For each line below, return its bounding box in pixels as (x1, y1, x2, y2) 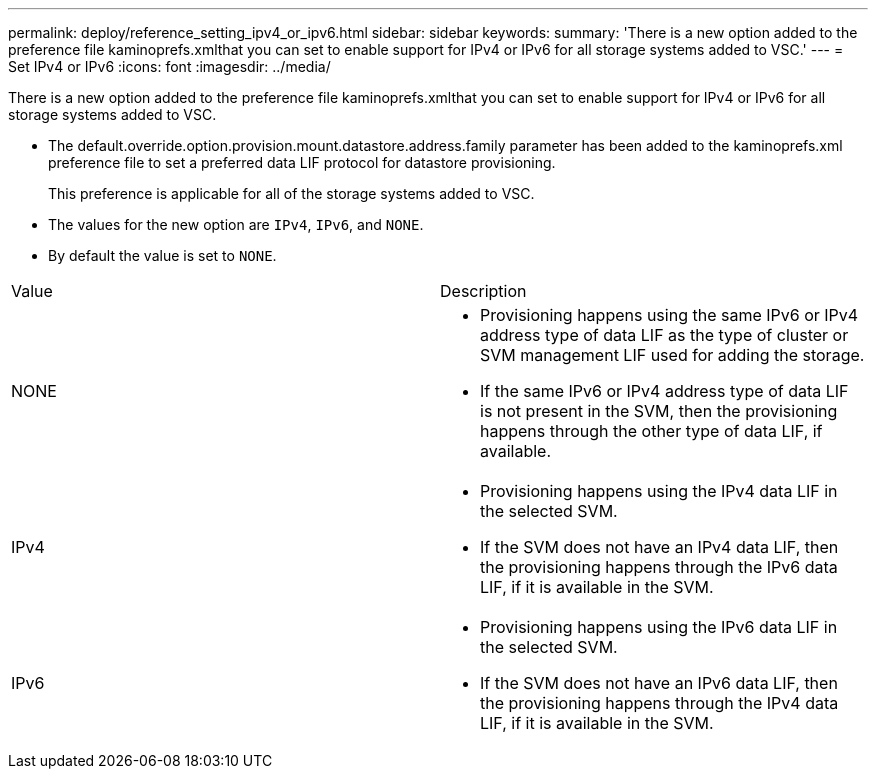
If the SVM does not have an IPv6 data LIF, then (480, 673, 838, 693)
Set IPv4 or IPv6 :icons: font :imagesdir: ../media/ (8, 58, 331, 75)
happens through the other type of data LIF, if (480, 421, 823, 441)
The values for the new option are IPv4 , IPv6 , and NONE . (48, 216, 424, 233)
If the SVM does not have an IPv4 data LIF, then (480, 537, 839, 557)
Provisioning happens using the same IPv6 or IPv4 (480, 305, 859, 325)
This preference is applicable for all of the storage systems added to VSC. (48, 185, 535, 202)
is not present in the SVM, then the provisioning (480, 401, 838, 421)
